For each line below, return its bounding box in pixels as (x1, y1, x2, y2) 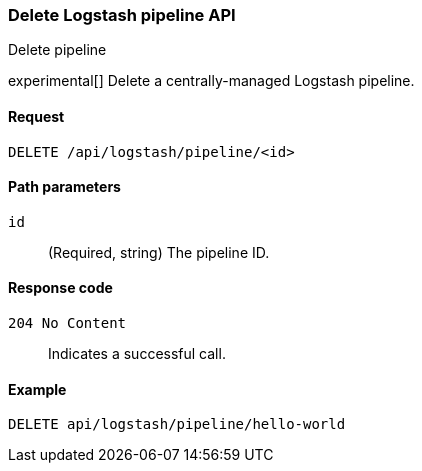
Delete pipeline (8, 41, 107, 59)
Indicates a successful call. (48, 345, 226, 363)
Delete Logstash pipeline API (8, 5, 236, 25)
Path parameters (8, 178, 121, 196)
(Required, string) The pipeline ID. (48, 243, 270, 261)
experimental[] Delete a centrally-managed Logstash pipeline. (8, 72, 415, 90)
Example (8, 380, 67, 398)
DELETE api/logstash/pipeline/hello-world (8, 416, 346, 433)
